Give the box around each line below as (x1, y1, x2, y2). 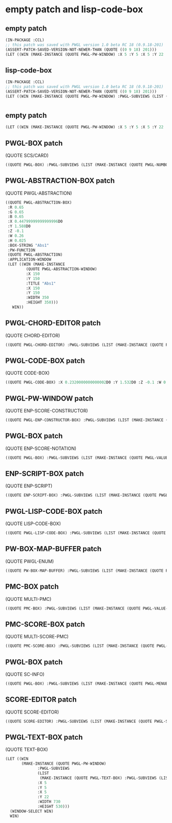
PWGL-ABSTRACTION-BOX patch (5, 177, 115, 185)
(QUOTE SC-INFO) (5, 671, 45, 677)
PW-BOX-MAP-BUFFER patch (5, 545, 102, 553)
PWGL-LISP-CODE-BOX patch (5, 507, 102, 515)
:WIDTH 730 (37, 799, 60, 805)
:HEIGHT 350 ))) (26, 300, 58, 305)
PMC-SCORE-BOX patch (5, 620, 85, 629)
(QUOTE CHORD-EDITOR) (5, 332, 60, 338)
